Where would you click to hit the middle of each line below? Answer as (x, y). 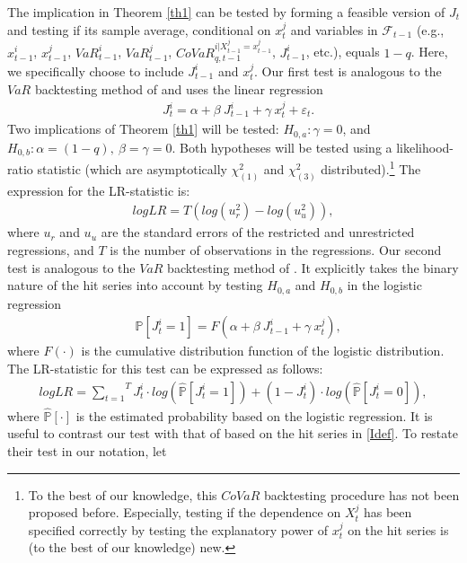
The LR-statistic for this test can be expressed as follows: (165, 368)
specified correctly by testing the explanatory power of (178, 529)
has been (388, 512)
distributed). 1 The (371, 167)
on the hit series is (398, 529)
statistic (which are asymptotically (132, 169)
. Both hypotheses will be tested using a (282, 147)
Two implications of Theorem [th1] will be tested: (143, 129)
